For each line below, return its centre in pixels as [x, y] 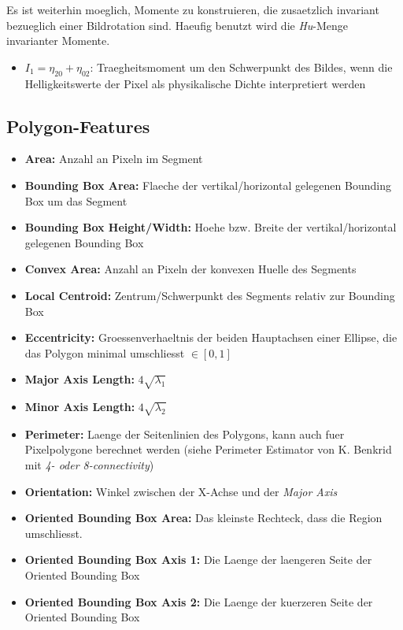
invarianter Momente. [58, 41]
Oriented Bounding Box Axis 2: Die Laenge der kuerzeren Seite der [199, 601]
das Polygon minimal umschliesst [105, 352]
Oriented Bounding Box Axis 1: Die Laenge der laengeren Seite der [198, 560]
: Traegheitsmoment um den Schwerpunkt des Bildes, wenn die [241, 67]
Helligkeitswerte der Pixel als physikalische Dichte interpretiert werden [195, 83]
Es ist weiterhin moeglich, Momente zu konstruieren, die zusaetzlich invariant [193, 9]
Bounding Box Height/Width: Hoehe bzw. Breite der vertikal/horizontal [211, 227]
